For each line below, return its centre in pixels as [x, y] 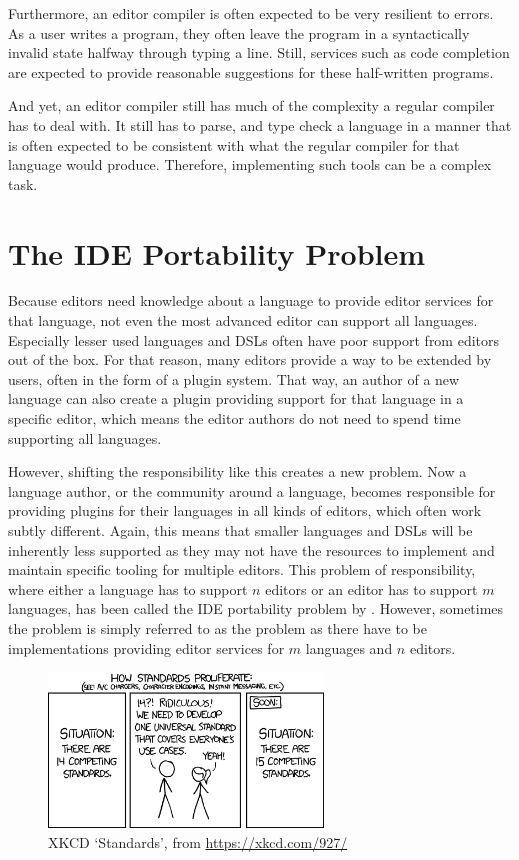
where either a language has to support [128, 588]
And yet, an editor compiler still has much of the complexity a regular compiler [251, 105]
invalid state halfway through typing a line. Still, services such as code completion [259, 52]
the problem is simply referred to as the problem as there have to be [217, 627]
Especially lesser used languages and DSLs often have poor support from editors [254, 339]
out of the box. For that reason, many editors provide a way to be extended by [250, 359]
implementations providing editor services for [146, 647]
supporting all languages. [85, 437]
